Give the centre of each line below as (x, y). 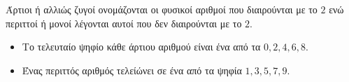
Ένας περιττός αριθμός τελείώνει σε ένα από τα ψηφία (132, 70)
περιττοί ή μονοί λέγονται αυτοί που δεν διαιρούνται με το (124, 23)
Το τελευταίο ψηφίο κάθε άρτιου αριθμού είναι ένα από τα (141, 47)
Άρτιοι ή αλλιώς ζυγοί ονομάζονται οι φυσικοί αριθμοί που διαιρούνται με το (162, 9)
